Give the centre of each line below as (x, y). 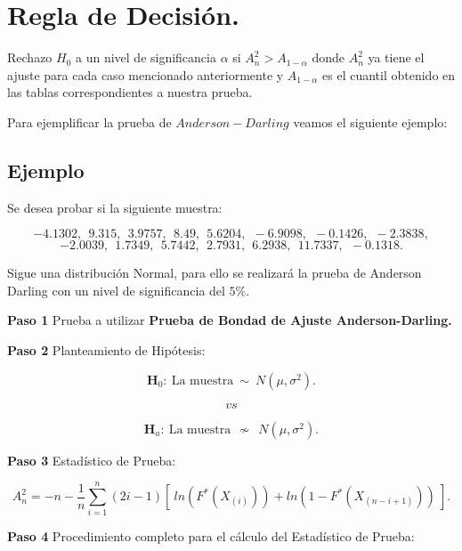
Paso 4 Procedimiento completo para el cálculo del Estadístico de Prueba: (211, 536)
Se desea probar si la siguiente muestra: (115, 207)
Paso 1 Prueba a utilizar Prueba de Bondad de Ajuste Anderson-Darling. (230, 320)
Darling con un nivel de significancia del (116, 290)
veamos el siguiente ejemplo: (370, 122)
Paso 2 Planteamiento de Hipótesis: (106, 350)
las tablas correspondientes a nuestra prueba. (130, 92)
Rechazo (30, 57)
